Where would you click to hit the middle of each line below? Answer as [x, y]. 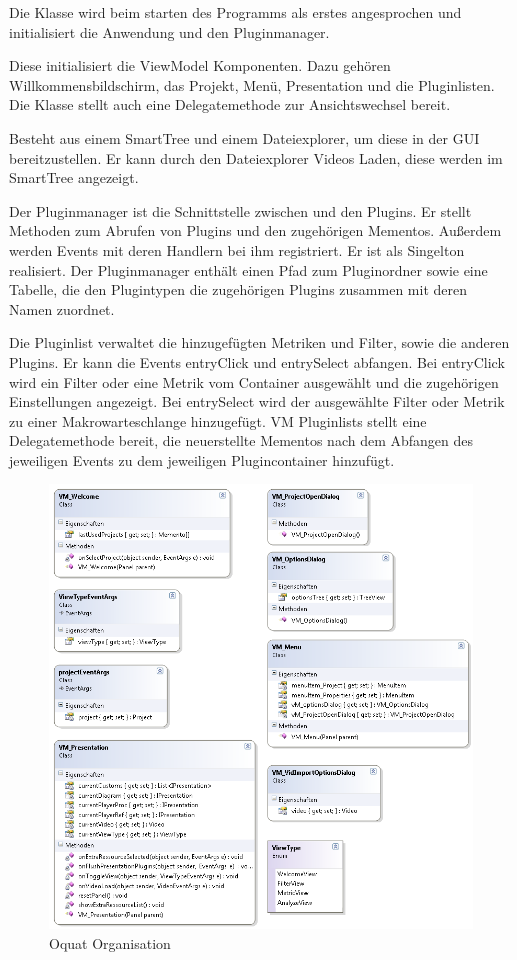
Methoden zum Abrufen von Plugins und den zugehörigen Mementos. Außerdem [255, 230]
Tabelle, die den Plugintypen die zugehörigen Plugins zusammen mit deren [238, 289]
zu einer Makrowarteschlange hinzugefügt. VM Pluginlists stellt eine [218, 420]
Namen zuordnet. [62, 308]
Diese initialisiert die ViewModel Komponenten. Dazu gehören [200, 65]
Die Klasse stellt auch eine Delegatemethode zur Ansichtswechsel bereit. [230, 104]
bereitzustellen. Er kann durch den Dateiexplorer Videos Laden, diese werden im [256, 157]
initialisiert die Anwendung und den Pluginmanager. [169, 31]
